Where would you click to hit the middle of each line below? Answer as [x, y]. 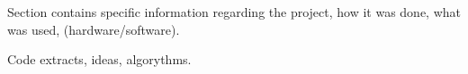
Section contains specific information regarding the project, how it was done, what [234, 12]
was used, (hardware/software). [94, 29]
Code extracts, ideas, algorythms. [99, 59]
